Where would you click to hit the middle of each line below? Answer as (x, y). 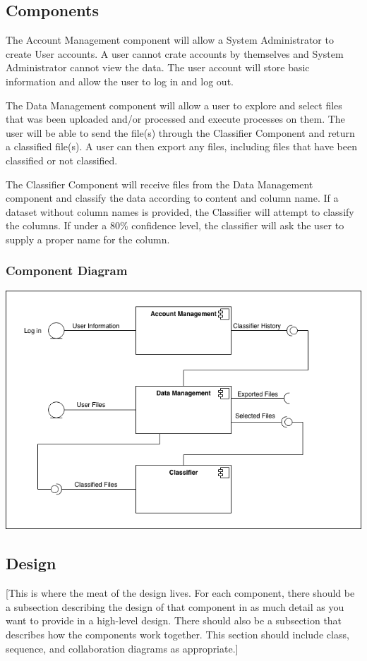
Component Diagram (67, 271)
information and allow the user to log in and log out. (120, 81)
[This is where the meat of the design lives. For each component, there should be (180, 593)
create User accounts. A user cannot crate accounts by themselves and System (175, 53)
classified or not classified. (62, 160)
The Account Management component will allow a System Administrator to (170, 40)
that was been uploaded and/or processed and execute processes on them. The (175, 119)
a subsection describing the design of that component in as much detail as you (175, 606)
